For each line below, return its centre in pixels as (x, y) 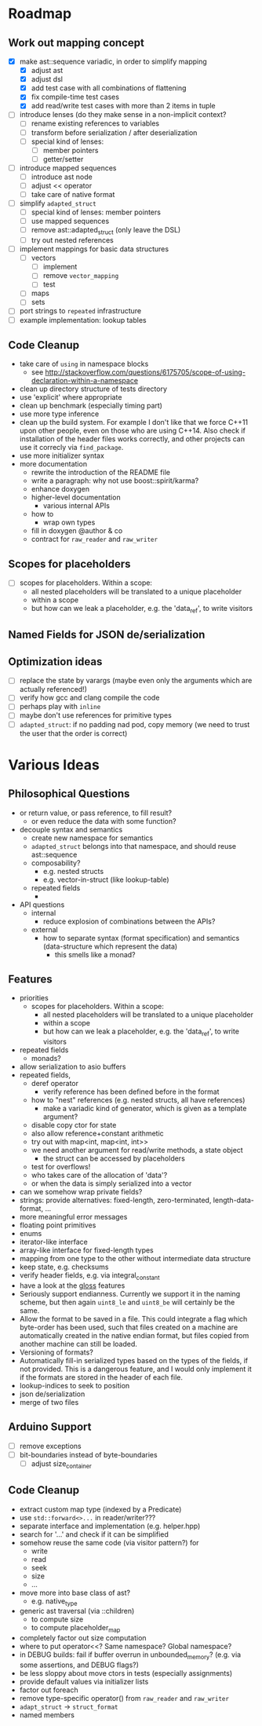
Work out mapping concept (76, 43)
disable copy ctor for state (74, 1125)
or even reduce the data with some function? (104, 821)
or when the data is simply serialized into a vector (111, 1183)
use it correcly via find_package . (71, 448)
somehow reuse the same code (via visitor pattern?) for (109, 1542)
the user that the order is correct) (73, 733)
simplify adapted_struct (58, 203)
